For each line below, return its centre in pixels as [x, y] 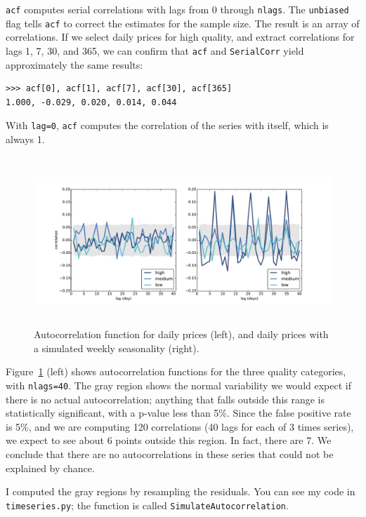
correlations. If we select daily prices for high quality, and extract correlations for [180, 37]
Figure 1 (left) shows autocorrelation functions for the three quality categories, [176, 371]
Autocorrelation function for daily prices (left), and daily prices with [181, 334]
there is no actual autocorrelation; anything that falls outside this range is [165, 399]
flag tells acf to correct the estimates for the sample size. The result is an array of [183, 23]
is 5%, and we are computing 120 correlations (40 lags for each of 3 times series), [180, 426]
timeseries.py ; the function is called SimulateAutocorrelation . [147, 505]
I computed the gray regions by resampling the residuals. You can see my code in [181, 491]
